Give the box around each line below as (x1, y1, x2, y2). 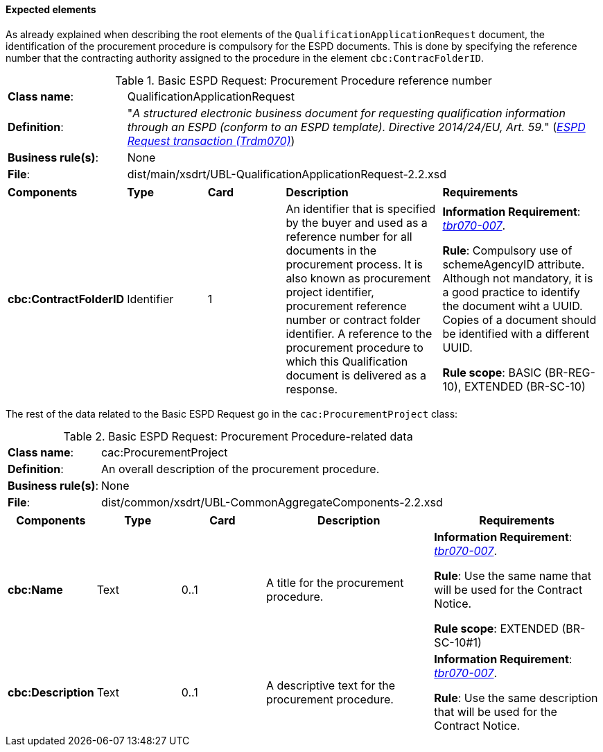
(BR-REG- (544, 365, 595, 379)
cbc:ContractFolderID (8, 291, 125, 306)
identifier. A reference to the (286, 326, 432, 341)
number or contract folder (286, 312, 421, 327)
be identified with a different (442, 326, 590, 341)
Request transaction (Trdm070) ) (127, 133, 295, 148)
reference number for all (286, 229, 412, 243)
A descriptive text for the (265, 678, 396, 692)
